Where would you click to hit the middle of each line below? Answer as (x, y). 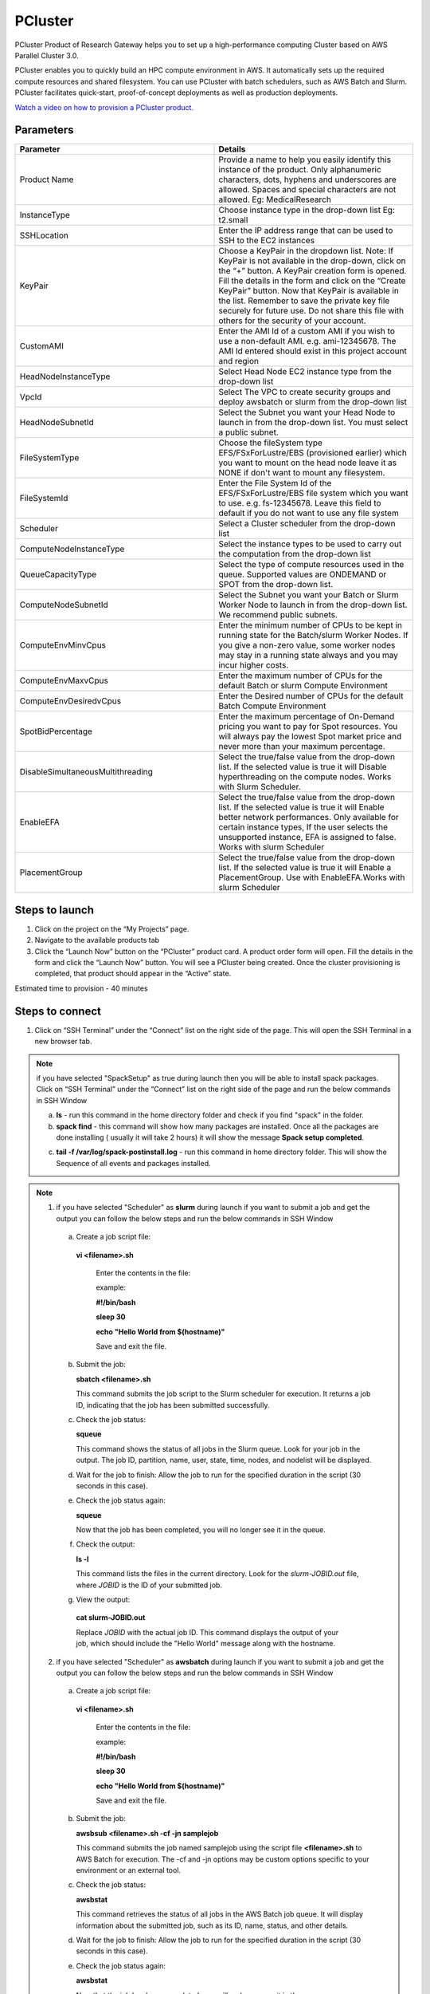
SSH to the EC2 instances (266, 241)
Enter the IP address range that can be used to (306, 231)
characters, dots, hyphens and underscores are (308, 179)
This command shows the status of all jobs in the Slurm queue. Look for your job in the (218, 1448)
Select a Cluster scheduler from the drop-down (307, 524)
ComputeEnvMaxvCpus (64, 680)
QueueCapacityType (58, 574)
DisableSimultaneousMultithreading (86, 772)
